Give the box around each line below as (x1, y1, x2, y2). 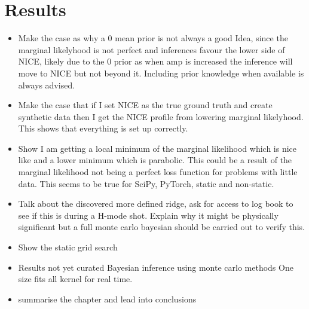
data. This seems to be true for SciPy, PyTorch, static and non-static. (18, 177, 274, 189)
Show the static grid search (18, 241, 118, 253)
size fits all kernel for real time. (18, 273, 133, 285)
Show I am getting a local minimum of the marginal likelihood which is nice (18, 142, 297, 154)
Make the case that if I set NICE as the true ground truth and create (18, 99, 273, 111)
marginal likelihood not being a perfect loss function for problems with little (18, 166, 298, 178)
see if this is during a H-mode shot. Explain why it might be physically (18, 209, 279, 221)
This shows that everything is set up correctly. (18, 122, 188, 134)
